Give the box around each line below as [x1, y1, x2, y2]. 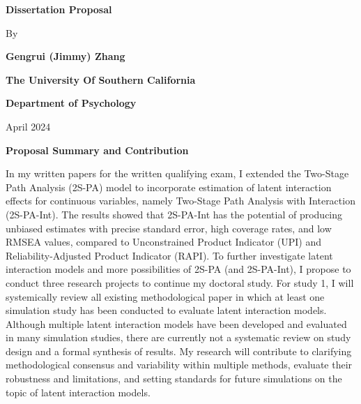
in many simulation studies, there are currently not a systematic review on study [6, 330, 351, 345]
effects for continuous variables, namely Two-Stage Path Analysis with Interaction [6, 193, 355, 208]
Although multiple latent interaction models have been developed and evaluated [6, 316, 347, 331]
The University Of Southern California [6, 72, 196, 87]
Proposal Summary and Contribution [6, 142, 189, 157]
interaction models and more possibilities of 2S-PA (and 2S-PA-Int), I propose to [6, 262, 351, 276]
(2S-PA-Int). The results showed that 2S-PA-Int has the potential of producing [6, 207, 343, 221]
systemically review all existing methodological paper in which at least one [6, 289, 325, 304]
